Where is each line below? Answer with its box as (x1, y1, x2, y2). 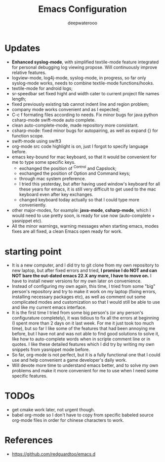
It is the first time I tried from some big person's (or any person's (11, 310, 144, 316)
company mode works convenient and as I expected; (11, 106, 120, 112)
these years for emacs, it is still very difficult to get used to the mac (19, 186, 157, 192)
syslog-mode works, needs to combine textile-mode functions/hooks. (11, 80, 154, 86)
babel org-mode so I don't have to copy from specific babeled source (11, 412, 154, 418)
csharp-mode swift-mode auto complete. (11, 117, 96, 123)
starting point (4, 246, 62, 257)
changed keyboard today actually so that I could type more (19, 197, 139, 203)
